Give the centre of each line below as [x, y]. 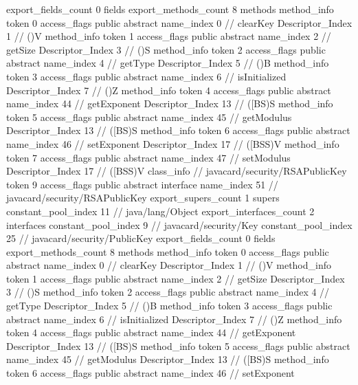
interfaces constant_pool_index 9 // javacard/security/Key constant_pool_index [179, 224]
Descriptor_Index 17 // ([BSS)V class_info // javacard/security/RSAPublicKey [177, 171]
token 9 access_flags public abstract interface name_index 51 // [142, 184]
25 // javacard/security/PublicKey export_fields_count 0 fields [141, 238]
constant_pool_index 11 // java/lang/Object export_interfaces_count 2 [160, 211]
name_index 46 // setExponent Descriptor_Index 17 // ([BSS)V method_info [173, 143]
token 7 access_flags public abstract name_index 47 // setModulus [148, 157]
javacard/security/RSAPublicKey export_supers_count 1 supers [143, 198]
